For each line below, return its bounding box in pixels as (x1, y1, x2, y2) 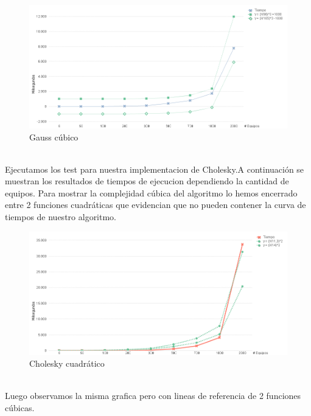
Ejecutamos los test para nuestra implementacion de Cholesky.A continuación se (5, 162, 304, 175)
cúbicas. (5, 401, 35, 414)
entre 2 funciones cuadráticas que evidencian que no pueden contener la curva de (5, 198, 306, 211)
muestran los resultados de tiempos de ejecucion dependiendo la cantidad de (5, 175, 289, 187)
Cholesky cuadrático (29, 357, 105, 370)
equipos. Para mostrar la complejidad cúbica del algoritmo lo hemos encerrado (5, 186, 298, 199)
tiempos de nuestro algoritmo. (5, 210, 117, 223)
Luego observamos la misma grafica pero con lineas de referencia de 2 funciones (5, 389, 301, 402)
